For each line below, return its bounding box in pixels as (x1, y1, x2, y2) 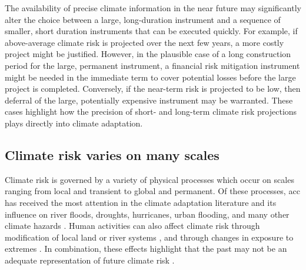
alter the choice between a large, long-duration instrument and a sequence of (5, 13, 281, 25)
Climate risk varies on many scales (5, 145, 219, 164)
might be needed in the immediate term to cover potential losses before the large (5, 71, 296, 83)
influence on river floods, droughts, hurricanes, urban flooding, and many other (5, 208, 290, 220)
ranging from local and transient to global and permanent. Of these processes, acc (5, 185, 300, 197)
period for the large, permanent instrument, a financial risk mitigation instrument (5, 59, 300, 71)
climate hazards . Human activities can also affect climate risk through (5, 219, 260, 232)
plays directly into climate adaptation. (5, 116, 143, 129)
